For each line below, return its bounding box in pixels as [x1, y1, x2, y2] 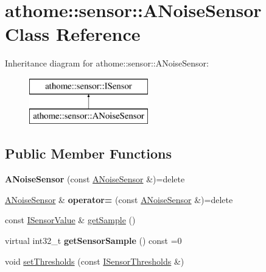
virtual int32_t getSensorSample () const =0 [5, 234, 182, 247]
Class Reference [5, 21, 141, 46]
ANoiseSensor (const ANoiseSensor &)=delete [5, 173, 185, 185]
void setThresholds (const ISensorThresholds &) [5, 254, 184, 267]
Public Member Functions [5, 144, 172, 163]
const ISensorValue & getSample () [5, 213, 136, 226]
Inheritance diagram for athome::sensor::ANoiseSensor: [5, 57, 209, 70]
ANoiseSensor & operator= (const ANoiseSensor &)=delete [5, 193, 233, 206]
